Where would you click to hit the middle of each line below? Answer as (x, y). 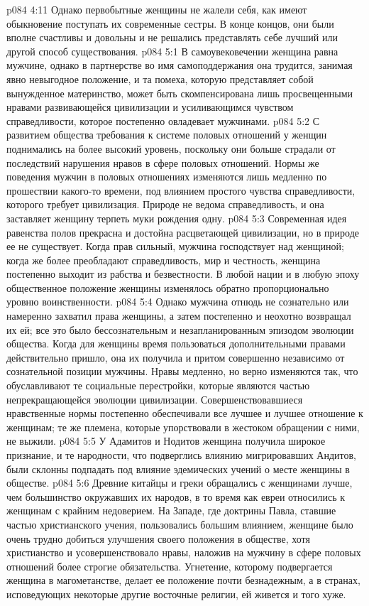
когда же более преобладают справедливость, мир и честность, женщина (164, 260)
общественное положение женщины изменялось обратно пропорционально (168, 287)
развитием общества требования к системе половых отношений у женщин (167, 135)
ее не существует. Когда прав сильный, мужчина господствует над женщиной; (175, 246)
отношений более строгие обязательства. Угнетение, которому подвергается (170, 566)
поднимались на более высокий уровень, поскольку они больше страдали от (171, 148)
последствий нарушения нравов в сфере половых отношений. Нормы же (163, 162)
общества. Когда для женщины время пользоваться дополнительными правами (176, 343)
